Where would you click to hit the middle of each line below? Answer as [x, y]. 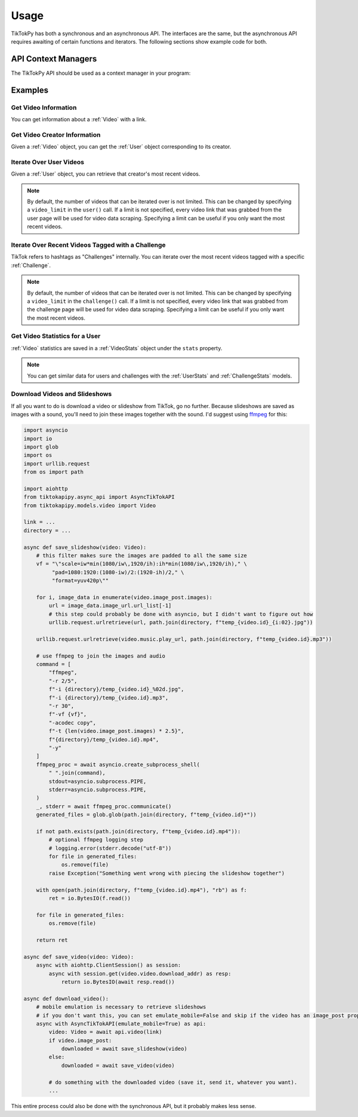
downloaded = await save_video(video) [118, 1065]
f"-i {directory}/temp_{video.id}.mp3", [109, 698]
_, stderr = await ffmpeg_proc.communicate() [104, 806]
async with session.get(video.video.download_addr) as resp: [140, 973]
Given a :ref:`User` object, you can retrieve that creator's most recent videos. [106, 174]
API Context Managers [54, 59]
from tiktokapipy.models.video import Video [90, 505]
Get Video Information [44, 108]
